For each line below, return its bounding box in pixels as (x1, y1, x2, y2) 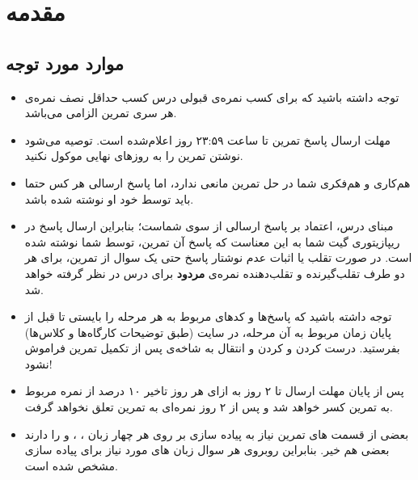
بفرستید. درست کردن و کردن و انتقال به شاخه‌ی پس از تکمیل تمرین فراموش (24, 339, 400, 356)
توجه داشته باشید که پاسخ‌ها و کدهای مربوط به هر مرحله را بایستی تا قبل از (24, 308, 392, 325)
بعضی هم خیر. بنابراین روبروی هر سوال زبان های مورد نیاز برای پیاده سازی (24, 441, 390, 458)
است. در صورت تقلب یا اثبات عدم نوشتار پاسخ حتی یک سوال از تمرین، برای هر (24, 249, 412, 266)
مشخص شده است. (24, 457, 118, 474)
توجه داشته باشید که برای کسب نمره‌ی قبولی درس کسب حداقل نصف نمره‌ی (24, 88, 399, 105)
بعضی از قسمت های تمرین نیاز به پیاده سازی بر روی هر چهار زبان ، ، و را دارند (24, 425, 409, 442)
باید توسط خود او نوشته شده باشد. (24, 190, 194, 207)
